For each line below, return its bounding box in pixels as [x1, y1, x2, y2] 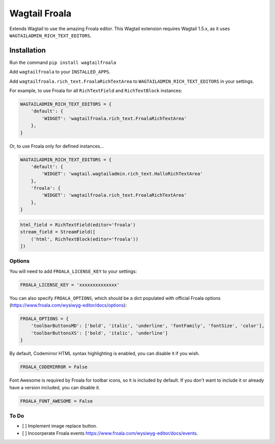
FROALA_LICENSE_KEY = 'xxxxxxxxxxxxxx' [20, 282, 120, 288]
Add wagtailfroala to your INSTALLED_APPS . [9, 69, 111, 75]
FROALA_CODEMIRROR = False [20, 364, 88, 370]
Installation [9, 46, 46, 55]
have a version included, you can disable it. [9, 384, 100, 390]
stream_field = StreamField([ [20, 229, 96, 235]
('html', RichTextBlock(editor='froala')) [31, 236, 139, 242]
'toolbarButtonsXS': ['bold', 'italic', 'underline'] [31, 330, 168, 336]
